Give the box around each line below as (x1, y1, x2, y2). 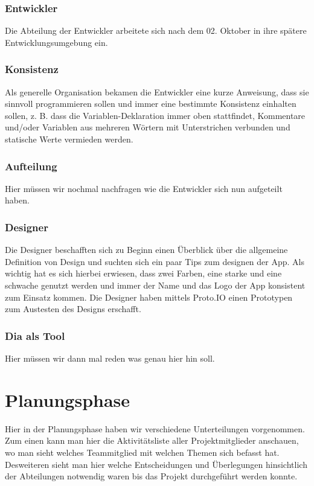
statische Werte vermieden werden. (5, 133, 133, 145)
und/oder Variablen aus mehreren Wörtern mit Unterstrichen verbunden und (5, 121, 290, 133)
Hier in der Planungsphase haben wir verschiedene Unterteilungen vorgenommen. (5, 422, 305, 435)
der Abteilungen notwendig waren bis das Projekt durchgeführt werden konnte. (5, 470, 298, 482)
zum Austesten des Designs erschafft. (5, 302, 141, 315)
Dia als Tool (5, 328, 65, 343)
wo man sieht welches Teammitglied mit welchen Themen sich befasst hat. (5, 446, 280, 458)
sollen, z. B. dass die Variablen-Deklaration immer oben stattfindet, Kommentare (5, 109, 306, 121)
